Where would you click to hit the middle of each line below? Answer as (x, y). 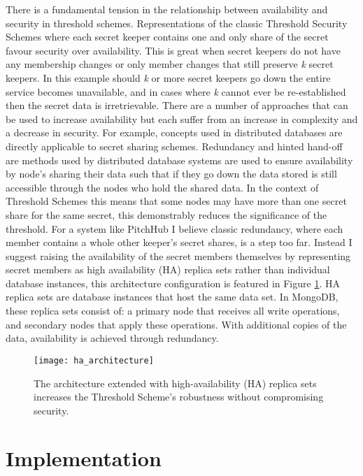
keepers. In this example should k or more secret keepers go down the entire (168, 77)
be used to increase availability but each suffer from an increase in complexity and (182, 118)
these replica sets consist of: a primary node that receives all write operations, (173, 311)
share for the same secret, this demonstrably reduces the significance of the (166, 214)
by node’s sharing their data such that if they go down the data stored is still (171, 174)
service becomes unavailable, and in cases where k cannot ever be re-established (176, 91)
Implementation (84, 458)
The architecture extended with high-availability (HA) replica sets (175, 383)
